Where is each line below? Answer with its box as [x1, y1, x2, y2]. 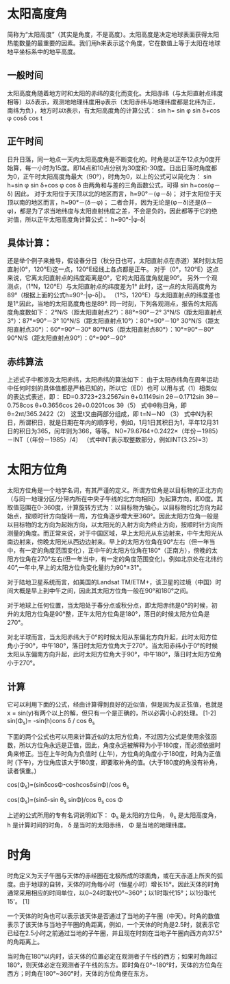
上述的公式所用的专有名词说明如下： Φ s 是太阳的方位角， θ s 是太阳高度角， [7, 811, 220, 821]
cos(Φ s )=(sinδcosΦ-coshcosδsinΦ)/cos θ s [7, 780, 129, 790]
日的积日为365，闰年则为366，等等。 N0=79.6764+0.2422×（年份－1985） [7, 427, 222, 435]
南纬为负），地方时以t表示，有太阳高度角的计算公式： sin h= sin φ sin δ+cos [7, 106, 220, 114]
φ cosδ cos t [7, 114, 43, 122]
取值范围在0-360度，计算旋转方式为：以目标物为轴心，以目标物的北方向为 [7, 503, 217, 512]
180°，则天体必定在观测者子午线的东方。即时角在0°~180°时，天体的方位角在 [7, 961, 223, 969]
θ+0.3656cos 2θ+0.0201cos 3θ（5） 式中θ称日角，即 [34, 401, 187, 409]
